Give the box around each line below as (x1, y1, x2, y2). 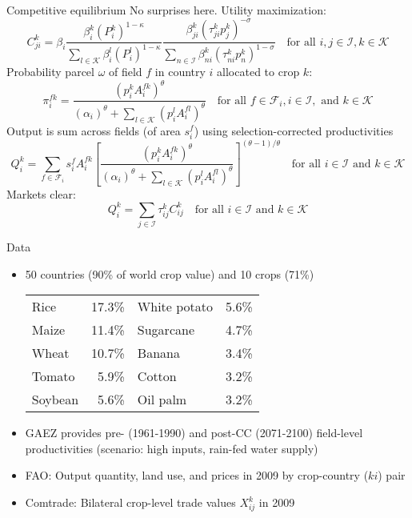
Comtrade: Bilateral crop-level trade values (25, 494, 236, 511)
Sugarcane (137, 320, 194, 339)
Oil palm (137, 390, 187, 409)
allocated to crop (217, 63, 300, 80)
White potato (137, 297, 214, 316)
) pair (378, 467, 406, 484)
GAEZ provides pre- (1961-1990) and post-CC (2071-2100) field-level (25, 424, 363, 441)
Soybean (31, 390, 79, 409)
